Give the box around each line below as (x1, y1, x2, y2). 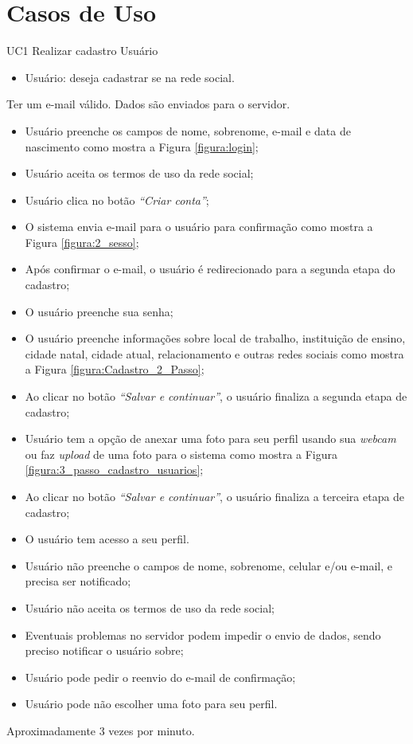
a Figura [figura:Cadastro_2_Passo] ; (25, 361, 205, 378)
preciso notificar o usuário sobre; (25, 642, 184, 659)
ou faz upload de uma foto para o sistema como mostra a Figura (25, 445, 338, 462)
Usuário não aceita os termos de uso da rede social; (25, 599, 275, 616)
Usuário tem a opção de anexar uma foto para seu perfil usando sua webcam (25, 430, 396, 447)
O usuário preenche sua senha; (25, 303, 173, 319)
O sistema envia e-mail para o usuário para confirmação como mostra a (25, 218, 373, 235)
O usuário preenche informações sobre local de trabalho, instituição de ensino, (25, 330, 406, 347)
